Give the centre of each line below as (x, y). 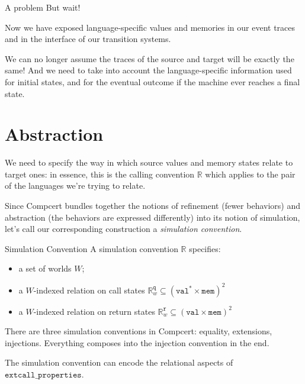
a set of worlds (45, 268)
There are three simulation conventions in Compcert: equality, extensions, (139, 331)
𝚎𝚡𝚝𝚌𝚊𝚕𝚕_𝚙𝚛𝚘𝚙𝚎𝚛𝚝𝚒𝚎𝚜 (43, 375)
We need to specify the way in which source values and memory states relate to (149, 162)
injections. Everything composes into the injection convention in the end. (137, 342)
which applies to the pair (250, 174)
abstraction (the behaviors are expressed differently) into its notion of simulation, (152, 217)
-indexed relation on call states (89, 290)
